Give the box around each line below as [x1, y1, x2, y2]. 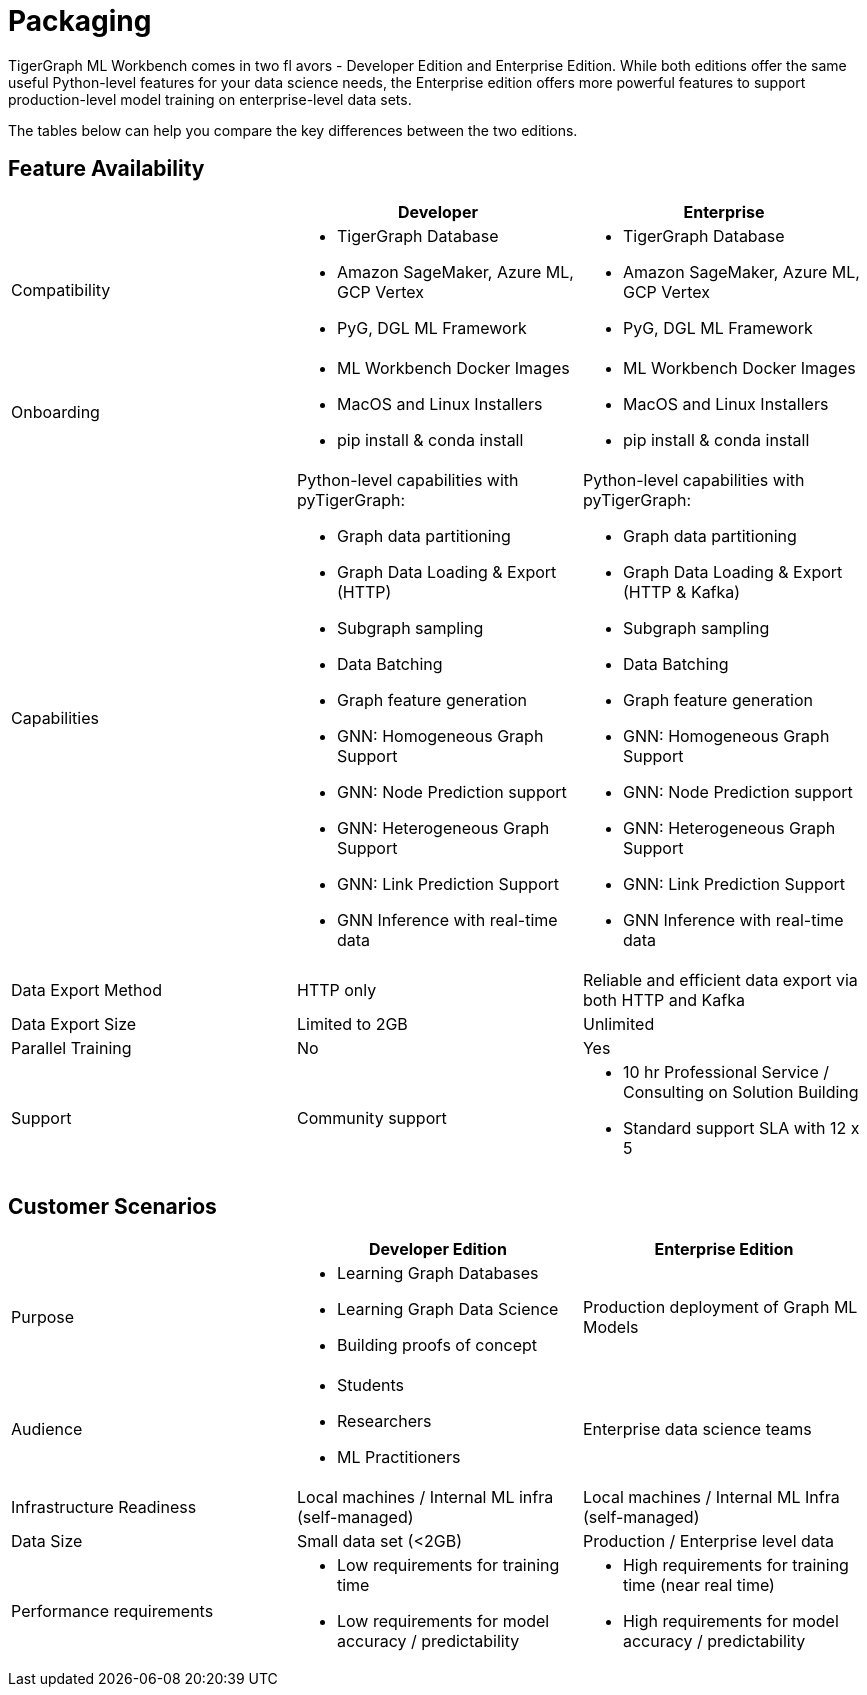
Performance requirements [11, 1601, 214, 1622]
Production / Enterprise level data [582, 1531, 835, 1552]
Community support [296, 1107, 447, 1128]
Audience [11, 1419, 83, 1440]
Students [336, 1375, 405, 1396]
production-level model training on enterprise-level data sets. [8, 90, 412, 108]
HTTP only [296, 979, 377, 1000]
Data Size [11, 1531, 83, 1552]
